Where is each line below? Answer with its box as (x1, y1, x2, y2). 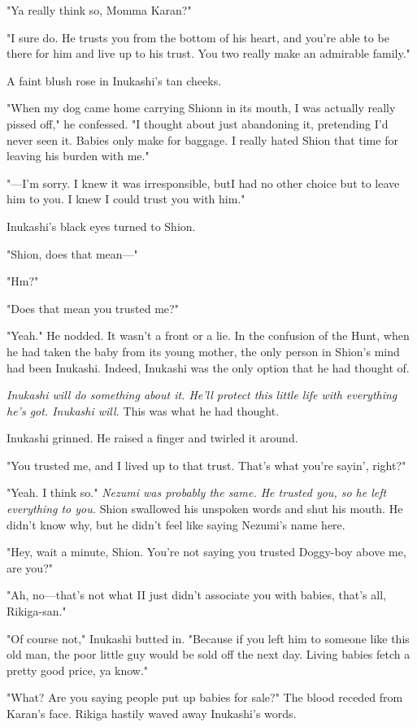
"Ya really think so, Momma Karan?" (7, 2, 192, 18)
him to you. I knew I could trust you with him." (7, 190, 245, 207)
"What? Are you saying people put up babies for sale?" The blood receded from (7, 689, 403, 706)
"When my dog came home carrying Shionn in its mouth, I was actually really (7, 99, 396, 116)
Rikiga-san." (7, 603, 67, 620)
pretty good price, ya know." (7, 661, 149, 678)
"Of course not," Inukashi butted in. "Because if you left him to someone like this (7, 629, 410, 646)
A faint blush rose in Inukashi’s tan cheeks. (7, 72, 222, 89)
